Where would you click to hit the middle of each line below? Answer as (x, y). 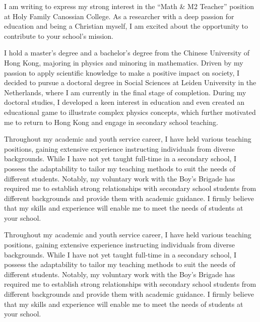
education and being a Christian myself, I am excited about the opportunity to (126, 26)
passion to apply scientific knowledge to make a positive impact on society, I (122, 72)
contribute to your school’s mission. (59, 36)
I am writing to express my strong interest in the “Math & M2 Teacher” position (129, 6)
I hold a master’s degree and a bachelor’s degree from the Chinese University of (127, 53)
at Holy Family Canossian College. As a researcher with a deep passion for (119, 16)
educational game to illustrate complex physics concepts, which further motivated (130, 112)
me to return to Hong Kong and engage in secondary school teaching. (111, 122)
